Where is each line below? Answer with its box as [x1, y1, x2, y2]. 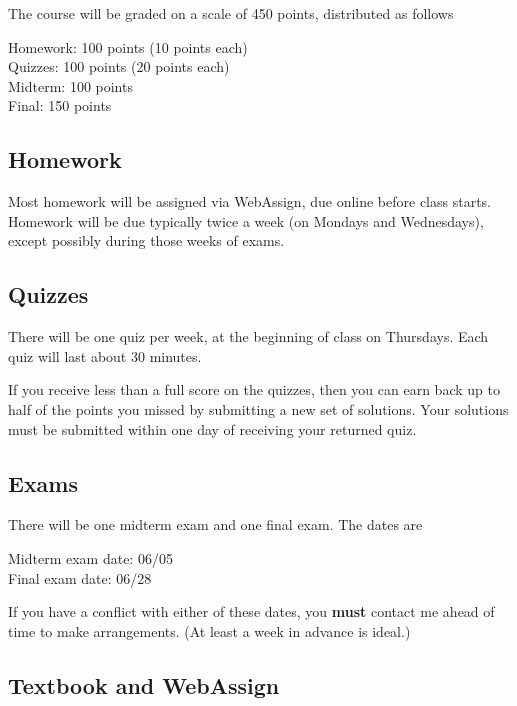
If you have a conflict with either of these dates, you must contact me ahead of [8, 601, 495, 622]
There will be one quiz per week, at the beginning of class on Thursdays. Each [8, 326, 489, 347]
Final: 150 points [8, 95, 112, 116]
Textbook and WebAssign [8, 669, 280, 700]
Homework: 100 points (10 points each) [8, 36, 248, 57]
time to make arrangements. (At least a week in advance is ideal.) [8, 620, 411, 641]
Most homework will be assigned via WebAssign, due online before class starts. [8, 191, 492, 212]
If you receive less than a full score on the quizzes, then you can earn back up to [8, 379, 500, 400]
